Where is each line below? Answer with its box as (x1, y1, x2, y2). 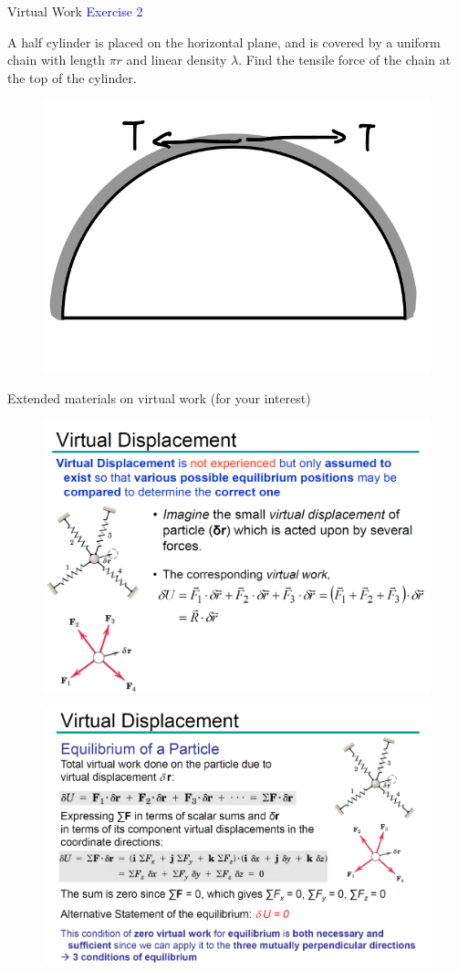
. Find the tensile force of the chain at (238, 50, 452, 69)
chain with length (7, 50, 105, 69)
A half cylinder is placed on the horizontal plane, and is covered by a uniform (7, 32, 441, 51)
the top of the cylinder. (7, 68, 137, 87)
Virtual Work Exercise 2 (7, 2, 143, 20)
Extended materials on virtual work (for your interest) (7, 388, 311, 407)
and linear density (126, 50, 227, 69)
